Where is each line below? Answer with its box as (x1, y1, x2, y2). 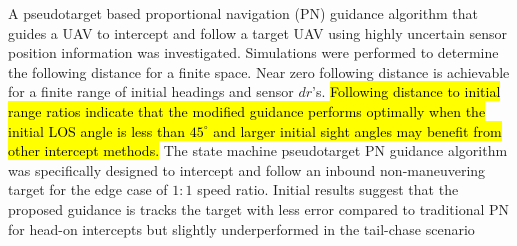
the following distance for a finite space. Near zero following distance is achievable (8, 61, 510, 82)
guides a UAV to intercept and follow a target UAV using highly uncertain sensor (8, 22, 508, 43)
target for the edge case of (8, 179, 168, 200)
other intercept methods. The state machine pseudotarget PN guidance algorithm (8, 140, 508, 161)
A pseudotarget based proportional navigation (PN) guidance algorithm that (8, 3, 478, 23)
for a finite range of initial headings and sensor (8, 81, 294, 102)
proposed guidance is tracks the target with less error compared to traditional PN (8, 198, 510, 219)
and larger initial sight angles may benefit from (213, 120, 502, 141)
